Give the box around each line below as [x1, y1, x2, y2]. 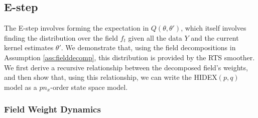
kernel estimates [4, 42, 54, 53]
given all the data [128, 32, 182, 43]
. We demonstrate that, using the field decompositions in [61, 42, 236, 53]
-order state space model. [50, 81, 128, 92]
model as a [4, 81, 37, 92]
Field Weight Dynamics [4, 103, 101, 115]
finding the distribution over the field [4, 32, 118, 43]
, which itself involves [181, 23, 246, 33]
